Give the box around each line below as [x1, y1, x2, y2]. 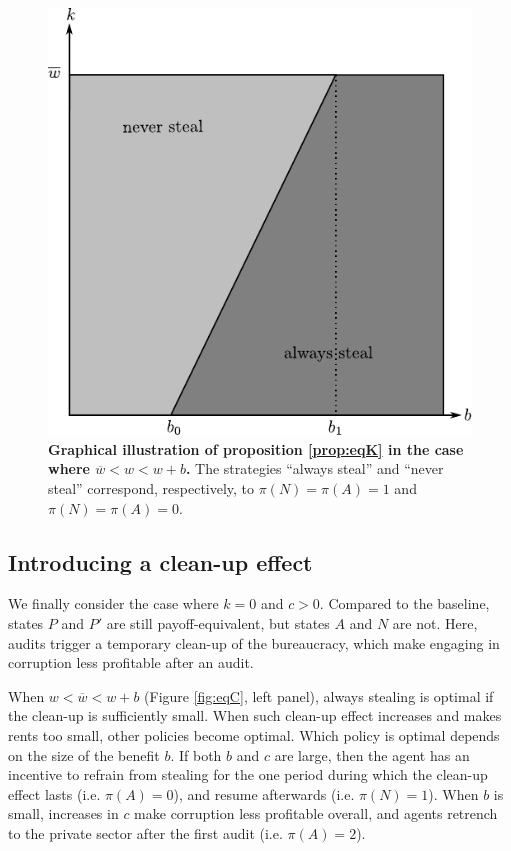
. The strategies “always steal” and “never [185, 458, 444, 479]
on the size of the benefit [8, 744, 160, 765]
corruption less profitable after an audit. [8, 652, 254, 673]
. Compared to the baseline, [319, 593, 490, 614]
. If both [170, 744, 222, 765]
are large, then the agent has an [274, 744, 470, 765]
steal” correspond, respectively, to [48, 478, 255, 499]
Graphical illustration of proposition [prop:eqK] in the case [48, 438, 464, 459]
